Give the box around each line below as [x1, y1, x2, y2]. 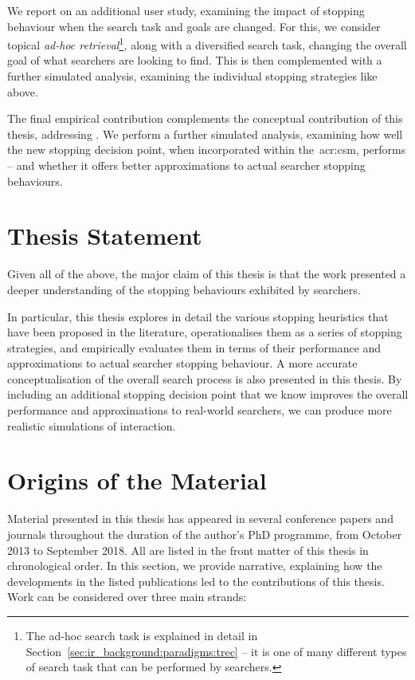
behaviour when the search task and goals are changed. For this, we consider [7, 18, 381, 34]
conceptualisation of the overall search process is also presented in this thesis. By [7, 370, 402, 387]
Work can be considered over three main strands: [7, 588, 247, 605]
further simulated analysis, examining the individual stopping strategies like [7, 68, 378, 85]
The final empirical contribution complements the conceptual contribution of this [7, 110, 403, 127]
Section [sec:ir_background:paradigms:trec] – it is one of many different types [25, 643, 407, 659]
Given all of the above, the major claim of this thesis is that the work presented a [7, 265, 406, 282]
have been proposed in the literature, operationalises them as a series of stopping [7, 324, 402, 340]
